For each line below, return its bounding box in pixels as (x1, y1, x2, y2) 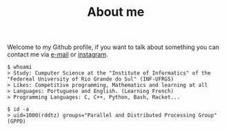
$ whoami (7, 63, 32, 71)
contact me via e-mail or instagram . (7, 50, 108, 59)
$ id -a (7, 106, 30, 113)
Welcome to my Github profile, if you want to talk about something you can (7, 43, 220, 52)
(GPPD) (7, 118, 26, 125)
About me (87, 4, 145, 20)
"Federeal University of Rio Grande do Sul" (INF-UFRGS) (7, 76, 174, 83)
